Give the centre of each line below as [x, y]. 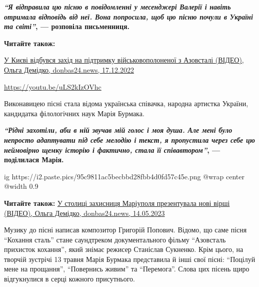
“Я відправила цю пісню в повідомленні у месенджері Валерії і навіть [117, 7]
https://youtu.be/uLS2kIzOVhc [53, 86]
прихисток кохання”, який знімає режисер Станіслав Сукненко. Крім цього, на [124, 249]
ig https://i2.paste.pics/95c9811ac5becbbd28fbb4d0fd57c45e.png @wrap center [124, 176]
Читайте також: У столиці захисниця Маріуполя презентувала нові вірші [117, 203]
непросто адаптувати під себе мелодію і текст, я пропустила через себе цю [130, 139]
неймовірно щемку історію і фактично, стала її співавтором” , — [112, 150]
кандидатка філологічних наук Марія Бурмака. [74, 113]
